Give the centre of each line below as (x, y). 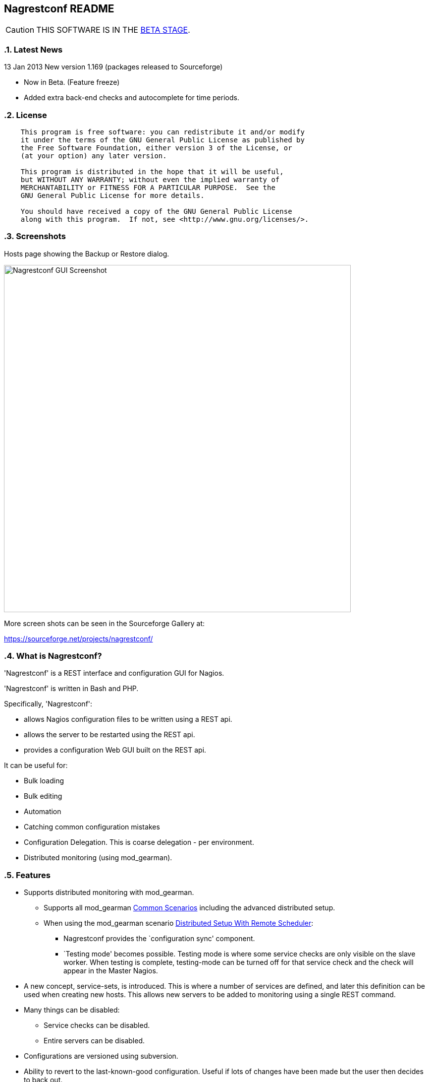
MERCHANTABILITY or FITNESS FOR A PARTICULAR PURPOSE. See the (148, 187)
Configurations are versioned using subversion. (101, 1056)
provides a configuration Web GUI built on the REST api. (115, 750)
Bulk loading (44, 781)
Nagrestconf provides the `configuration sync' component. (159, 939)
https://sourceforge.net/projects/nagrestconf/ (79, 638)
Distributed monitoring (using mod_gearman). (98, 858)
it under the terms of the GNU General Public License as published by (162, 140)
